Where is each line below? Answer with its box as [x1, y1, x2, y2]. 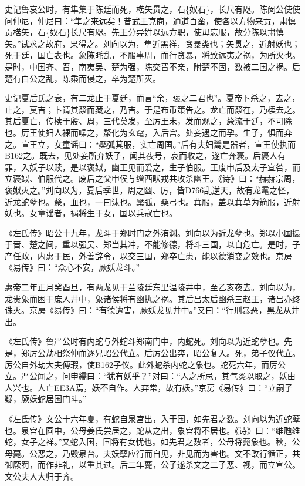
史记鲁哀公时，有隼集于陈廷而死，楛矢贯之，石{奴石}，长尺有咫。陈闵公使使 [5, 3, 300, 15]
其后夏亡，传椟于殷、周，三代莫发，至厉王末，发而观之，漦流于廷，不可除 [5, 115, 292, 127]
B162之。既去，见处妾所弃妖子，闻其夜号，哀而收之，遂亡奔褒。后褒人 [5, 149, 277, 162]
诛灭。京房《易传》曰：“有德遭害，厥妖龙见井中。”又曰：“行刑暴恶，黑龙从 [5, 304, 292, 316]
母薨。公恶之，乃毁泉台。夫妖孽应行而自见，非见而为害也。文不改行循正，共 [5, 447, 300, 459]
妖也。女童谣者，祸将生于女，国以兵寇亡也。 [5, 207, 177, 219]
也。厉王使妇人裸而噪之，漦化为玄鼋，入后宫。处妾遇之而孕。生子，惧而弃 [5, 126, 292, 138]
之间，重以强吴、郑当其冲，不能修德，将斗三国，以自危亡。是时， [37, 238, 292, 250]
